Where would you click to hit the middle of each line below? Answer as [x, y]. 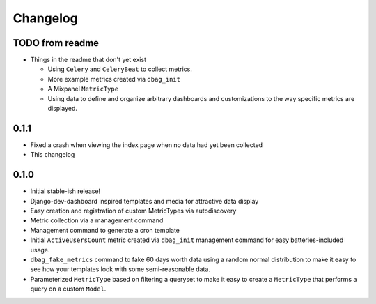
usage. [40, 250]
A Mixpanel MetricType [83, 89]
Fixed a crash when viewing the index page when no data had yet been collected [147, 145]
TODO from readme [56, 43]
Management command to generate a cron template [105, 230]
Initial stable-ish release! [65, 191]
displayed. [63, 109]
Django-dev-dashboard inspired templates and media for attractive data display [144, 201]
